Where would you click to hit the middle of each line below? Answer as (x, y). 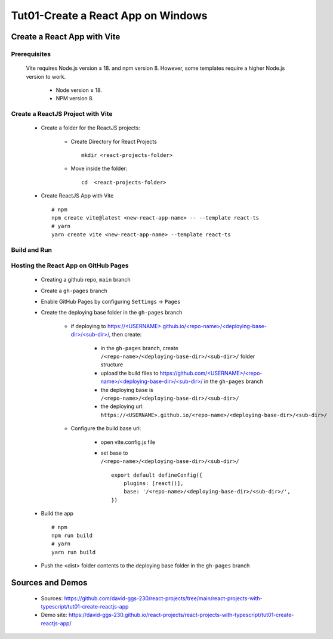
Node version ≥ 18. (79, 90)
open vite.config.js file (128, 442)
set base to (114, 453)
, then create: (125, 335)
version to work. (46, 76)
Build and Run (32, 249)
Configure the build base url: (106, 428)
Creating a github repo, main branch (86, 280)
